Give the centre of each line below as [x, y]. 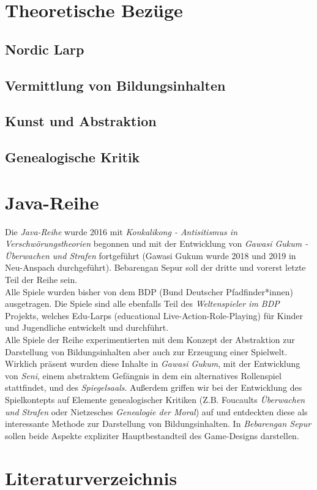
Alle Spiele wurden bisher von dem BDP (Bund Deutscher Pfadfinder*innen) [149, 291]
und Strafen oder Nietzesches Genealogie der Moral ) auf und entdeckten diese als [156, 411]
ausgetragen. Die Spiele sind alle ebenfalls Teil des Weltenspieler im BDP [142, 303]
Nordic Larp [45, 49]
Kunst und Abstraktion [81, 121]
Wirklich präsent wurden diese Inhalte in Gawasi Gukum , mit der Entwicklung [153, 364]
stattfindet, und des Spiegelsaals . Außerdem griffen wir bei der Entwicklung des [154, 387]
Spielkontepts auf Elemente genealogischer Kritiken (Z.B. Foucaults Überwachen [155, 399]
